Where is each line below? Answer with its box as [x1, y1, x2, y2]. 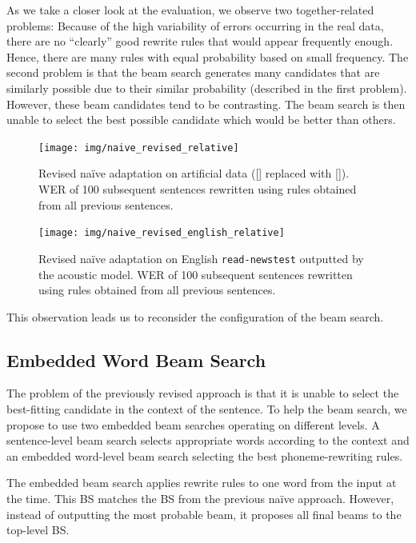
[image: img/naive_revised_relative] [38, 142, 239, 154]
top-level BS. [6, 521, 70, 538]
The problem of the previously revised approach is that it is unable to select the [6, 385, 399, 401]
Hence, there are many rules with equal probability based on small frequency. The [6, 48, 409, 65]
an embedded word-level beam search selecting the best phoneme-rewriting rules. [6, 447, 403, 464]
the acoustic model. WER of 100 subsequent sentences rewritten [38, 266, 353, 282]
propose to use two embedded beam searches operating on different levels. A [6, 416, 380, 433]
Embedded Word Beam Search [6, 347, 266, 372]
